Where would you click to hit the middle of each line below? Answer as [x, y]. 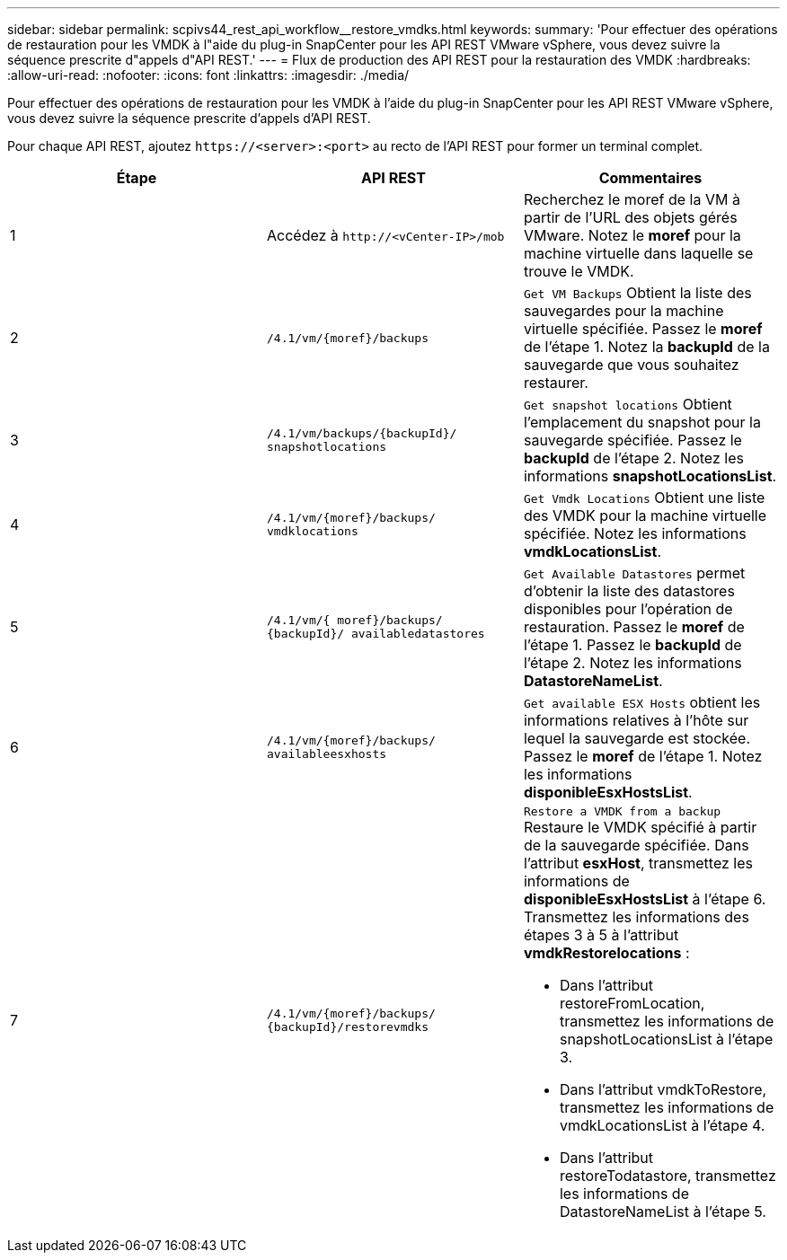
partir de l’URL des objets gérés [630, 217]
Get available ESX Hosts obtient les [642, 702]
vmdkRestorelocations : [606, 953]
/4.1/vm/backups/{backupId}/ [362, 433]
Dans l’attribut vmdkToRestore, [663, 1089]
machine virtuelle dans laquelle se [638, 253]
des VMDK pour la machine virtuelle [645, 515]
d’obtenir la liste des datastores [629, 591]
